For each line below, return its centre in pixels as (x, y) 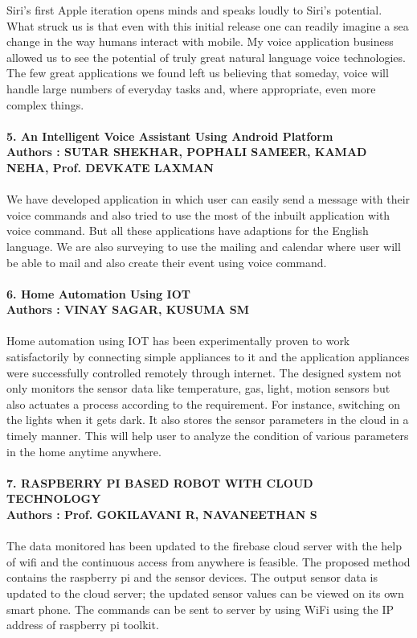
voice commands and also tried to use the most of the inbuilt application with (198, 214)
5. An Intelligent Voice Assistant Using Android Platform (170, 136)
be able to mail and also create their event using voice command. (167, 262)
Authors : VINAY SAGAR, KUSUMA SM (128, 309)
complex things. (45, 104)
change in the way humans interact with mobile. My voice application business (200, 41)
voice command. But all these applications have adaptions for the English (188, 231)
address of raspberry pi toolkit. (83, 625)
